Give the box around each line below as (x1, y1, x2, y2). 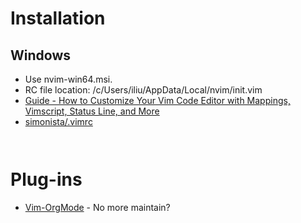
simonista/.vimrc (24, 116, 93, 127)
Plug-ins (10, 168, 83, 191)
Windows (10, 47, 71, 64)
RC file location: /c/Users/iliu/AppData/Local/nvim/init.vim (24, 84, 263, 96)
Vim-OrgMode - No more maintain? (24, 201, 171, 213)
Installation (10, 7, 106, 30)
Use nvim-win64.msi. (24, 73, 113, 85)
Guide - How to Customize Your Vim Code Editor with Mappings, (24, 95, 291, 106)
